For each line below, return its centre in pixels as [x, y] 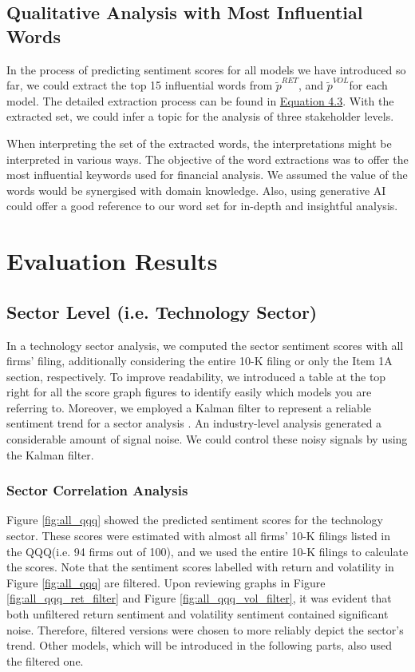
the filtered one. [45, 660]
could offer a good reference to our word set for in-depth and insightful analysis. [202, 206]
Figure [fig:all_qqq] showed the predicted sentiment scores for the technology [195, 520]
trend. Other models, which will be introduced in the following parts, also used [200, 645]
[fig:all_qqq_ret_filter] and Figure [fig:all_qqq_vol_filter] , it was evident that [199, 598]
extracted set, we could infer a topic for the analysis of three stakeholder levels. [200, 116]
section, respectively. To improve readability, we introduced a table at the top [196, 376]
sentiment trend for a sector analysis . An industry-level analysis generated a [194, 423]
